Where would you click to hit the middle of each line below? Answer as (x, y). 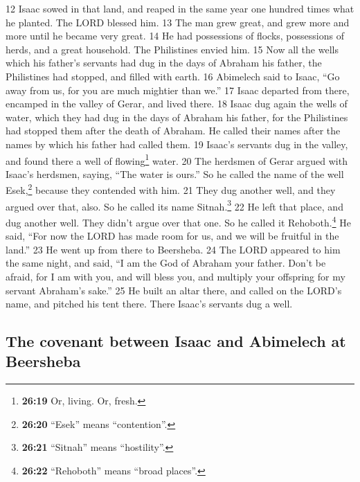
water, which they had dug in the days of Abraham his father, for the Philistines (177, 117)
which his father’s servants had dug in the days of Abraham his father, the (164, 63)
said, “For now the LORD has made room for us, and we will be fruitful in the (172, 236)
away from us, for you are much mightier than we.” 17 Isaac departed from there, (178, 90)
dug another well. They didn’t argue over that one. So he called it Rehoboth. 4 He (178, 221)
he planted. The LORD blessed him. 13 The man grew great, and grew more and (178, 22)
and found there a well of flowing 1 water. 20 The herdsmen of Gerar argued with (177, 159)
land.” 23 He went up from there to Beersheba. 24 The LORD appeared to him (173, 249)
